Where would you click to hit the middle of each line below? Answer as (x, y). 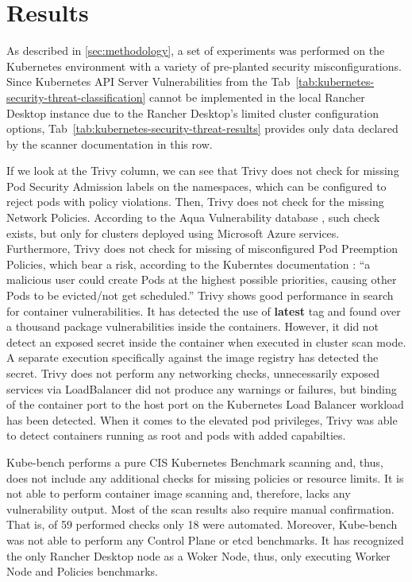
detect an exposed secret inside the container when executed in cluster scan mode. (206, 341)
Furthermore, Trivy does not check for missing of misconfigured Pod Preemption (202, 248)
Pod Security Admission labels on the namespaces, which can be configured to (196, 186)
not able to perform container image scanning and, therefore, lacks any (179, 493)
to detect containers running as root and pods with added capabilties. (176, 435)
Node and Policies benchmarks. (82, 571)
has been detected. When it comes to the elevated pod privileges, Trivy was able (202, 419)
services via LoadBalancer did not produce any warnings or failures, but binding (202, 388)
